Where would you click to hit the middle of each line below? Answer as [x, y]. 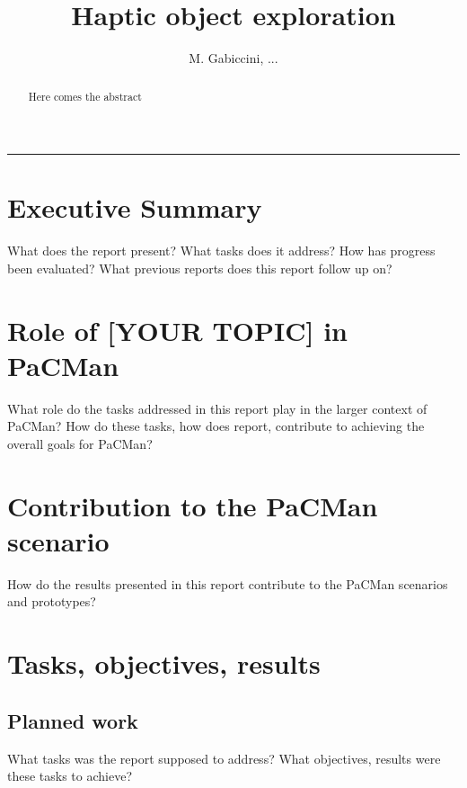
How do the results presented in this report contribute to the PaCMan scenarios [228, 583]
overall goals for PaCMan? [80, 443]
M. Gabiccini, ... [233, 58]
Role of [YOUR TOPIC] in [178, 330]
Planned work [73, 720]
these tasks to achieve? [70, 776]
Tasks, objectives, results [164, 663]
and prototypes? [52, 601]
